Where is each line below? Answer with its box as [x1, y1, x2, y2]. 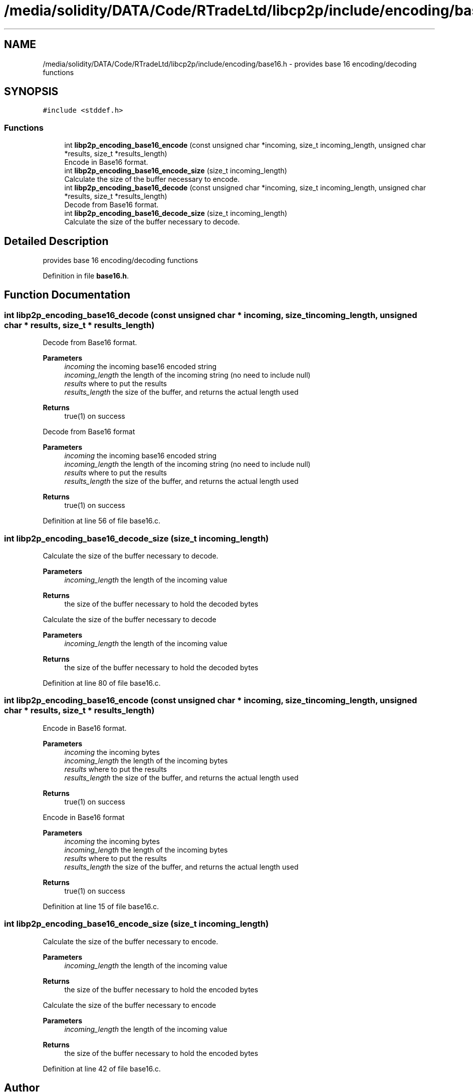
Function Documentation [4, 289, 130, 302]
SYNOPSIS [4, 85, 59, 98]
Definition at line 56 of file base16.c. [43, 516, 161, 525]
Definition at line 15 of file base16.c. [43, 902, 159, 911]
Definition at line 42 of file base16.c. [43, 1064, 161, 1073]
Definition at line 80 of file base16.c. [43, 679, 161, 687]
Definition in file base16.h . [43, 271, 129, 281]
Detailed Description [4, 234, 109, 247]
